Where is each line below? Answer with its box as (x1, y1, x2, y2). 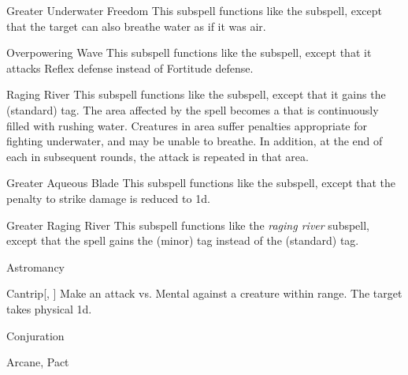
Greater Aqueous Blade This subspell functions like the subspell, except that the (6, 174, 396, 191)
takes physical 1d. (6, 300, 92, 317)
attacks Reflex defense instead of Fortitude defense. (6, 59, 254, 76)
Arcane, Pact (6, 354, 69, 370)
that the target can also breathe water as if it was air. (6, 17, 266, 34)
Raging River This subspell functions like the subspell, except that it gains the (6, 86, 386, 103)
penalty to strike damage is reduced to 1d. (6, 189, 210, 206)
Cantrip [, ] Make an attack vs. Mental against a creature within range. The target (6, 285, 402, 302)
